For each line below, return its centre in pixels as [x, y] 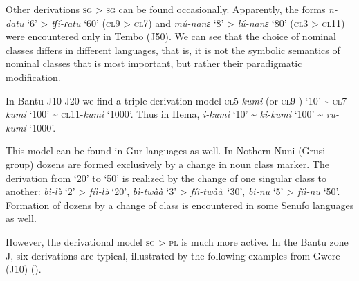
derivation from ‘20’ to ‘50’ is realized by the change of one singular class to [166, 178]
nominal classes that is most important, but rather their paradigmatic [154, 63]
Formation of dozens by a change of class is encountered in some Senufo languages [180, 205]
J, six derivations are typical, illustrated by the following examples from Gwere [173, 255]
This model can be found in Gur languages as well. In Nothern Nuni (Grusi [166, 151]
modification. [33, 76]
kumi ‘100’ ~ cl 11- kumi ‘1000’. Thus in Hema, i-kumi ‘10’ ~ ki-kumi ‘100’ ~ [164, 114]
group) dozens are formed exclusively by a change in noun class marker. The [167, 164]
